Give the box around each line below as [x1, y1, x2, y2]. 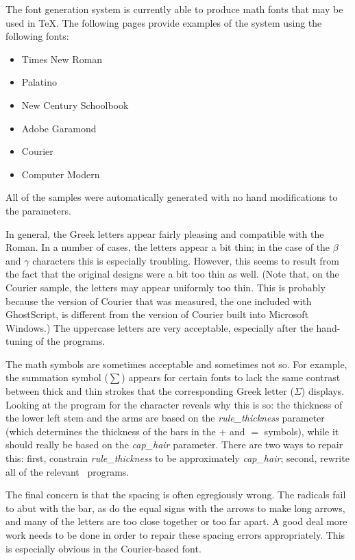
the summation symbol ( [5, 370, 108, 385]
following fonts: [5, 29, 69, 43]
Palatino [21, 75, 57, 89]
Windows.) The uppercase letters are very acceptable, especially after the [5, 320, 313, 334]
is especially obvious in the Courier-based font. [5, 541, 201, 555]
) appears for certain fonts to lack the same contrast [121, 370, 341, 385]
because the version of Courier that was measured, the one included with [5, 293, 312, 308]
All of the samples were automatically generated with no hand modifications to [5, 190, 338, 204]
